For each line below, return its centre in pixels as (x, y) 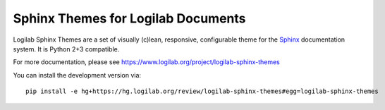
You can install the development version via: (77, 75)
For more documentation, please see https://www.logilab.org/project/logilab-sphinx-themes (146, 62)
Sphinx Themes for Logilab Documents (129, 18)
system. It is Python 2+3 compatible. (66, 49)
